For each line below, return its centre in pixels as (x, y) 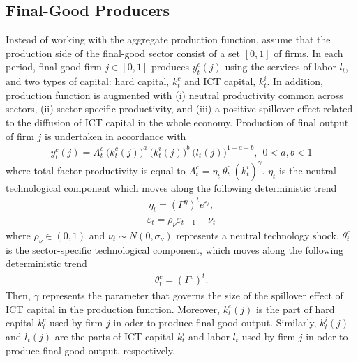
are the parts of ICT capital (114, 337)
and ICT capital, (220, 81)
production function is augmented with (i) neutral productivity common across (174, 95)
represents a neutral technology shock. (258, 235)
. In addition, (295, 81)
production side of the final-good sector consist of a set (123, 53)
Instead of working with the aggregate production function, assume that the (168, 39)
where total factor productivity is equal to (96, 170)
